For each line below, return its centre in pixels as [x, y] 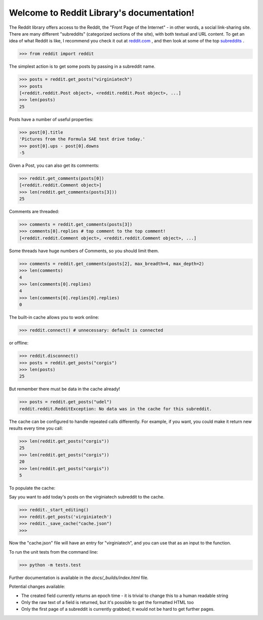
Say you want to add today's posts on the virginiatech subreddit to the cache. [87, 497]
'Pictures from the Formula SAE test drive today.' [82, 139]
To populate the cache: [32, 488]
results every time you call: [36, 428]
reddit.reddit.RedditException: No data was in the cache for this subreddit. [115, 409]
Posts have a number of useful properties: [51, 119]
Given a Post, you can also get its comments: [54, 165]
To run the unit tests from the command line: [54, 552]
